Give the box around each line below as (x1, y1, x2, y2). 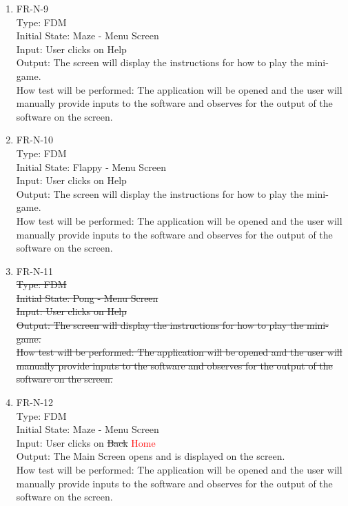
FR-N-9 (16, 1, 49, 15)
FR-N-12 (16, 395, 54, 409)
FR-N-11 (16, 263, 54, 278)
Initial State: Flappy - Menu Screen (16, 159, 167, 174)
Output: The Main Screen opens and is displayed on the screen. (16, 449, 285, 463)
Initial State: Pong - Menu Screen (16, 290, 158, 305)
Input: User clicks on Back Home (16, 435, 156, 449)
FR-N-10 (16, 132, 54, 147)
